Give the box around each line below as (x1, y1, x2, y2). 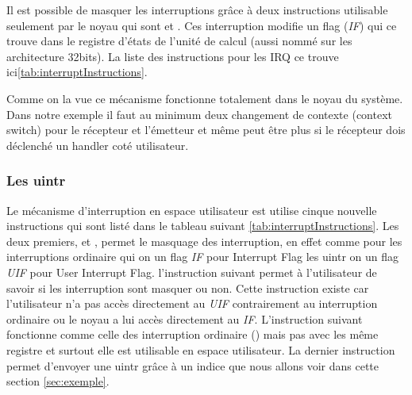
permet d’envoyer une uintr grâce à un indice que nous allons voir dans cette (6, 357, 379, 374)
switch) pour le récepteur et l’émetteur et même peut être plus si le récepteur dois (6, 121, 406, 138)
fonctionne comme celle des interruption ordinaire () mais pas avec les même (6, 326, 379, 343)
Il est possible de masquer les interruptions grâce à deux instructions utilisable (6, 2, 388, 17)
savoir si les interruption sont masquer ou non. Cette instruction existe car (6, 279, 369, 296)
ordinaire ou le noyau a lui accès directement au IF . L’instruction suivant (6, 310, 363, 327)
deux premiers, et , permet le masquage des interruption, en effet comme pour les (6, 232, 402, 249)
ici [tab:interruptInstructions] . (6, 63, 148, 80)
